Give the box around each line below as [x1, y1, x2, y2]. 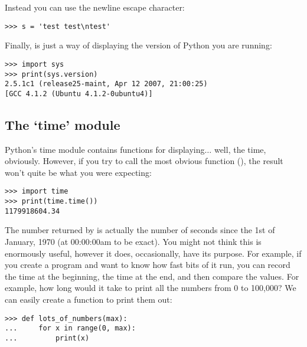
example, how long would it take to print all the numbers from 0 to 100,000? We [5, 281, 296, 294]
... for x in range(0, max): [5, 324, 136, 333]
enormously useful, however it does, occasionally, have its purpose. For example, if [5, 247, 302, 259]
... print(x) [5, 333, 90, 342]
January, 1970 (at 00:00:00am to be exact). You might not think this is [5, 235, 262, 248]
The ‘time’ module [5, 115, 120, 133]
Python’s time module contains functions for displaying [5, 143, 205, 155]
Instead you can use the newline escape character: [5, 1, 185, 13]
